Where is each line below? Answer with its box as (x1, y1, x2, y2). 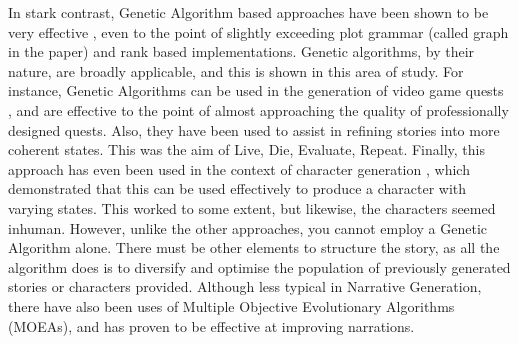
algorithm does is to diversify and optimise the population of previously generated (8, 256, 511, 277)
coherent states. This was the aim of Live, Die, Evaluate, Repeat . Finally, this (8, 139, 485, 160)
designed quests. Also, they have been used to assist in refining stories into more (8, 119, 500, 140)
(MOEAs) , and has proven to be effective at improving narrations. (8, 315, 415, 336)
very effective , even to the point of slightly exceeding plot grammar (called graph (8, 21, 509, 42)
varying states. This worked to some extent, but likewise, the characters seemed (8, 197, 496, 218)
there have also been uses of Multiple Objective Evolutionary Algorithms (8, 295, 455, 316)
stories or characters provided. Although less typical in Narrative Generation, (8, 276, 482, 297)
